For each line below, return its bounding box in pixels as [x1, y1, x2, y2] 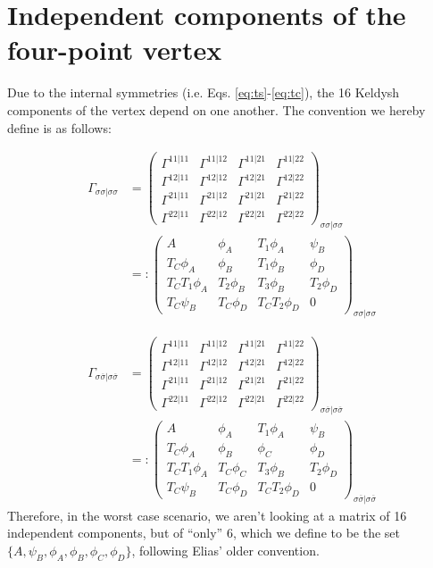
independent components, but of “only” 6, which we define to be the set [7, 523, 400, 542]
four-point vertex [7, 31, 222, 68]
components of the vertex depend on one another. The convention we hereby [7, 100, 426, 119]
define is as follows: [7, 118, 112, 137]
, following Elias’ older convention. [131, 540, 320, 559]
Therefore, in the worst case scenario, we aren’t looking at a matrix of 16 [7, 505, 407, 524]
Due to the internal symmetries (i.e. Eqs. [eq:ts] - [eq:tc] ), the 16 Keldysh [7, 83, 400, 102]
